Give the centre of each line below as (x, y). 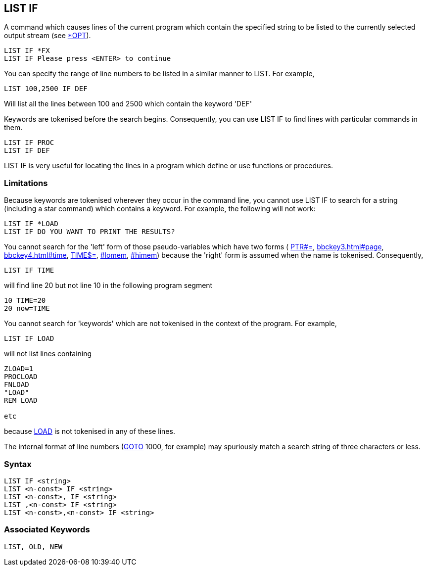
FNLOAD (17, 385)
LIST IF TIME (29, 270)
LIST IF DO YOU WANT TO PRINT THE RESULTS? (90, 232)
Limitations (26, 183)
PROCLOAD (21, 377)
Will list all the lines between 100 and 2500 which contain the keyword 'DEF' (128, 104)
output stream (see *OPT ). (47, 36)
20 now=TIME (27, 309)
